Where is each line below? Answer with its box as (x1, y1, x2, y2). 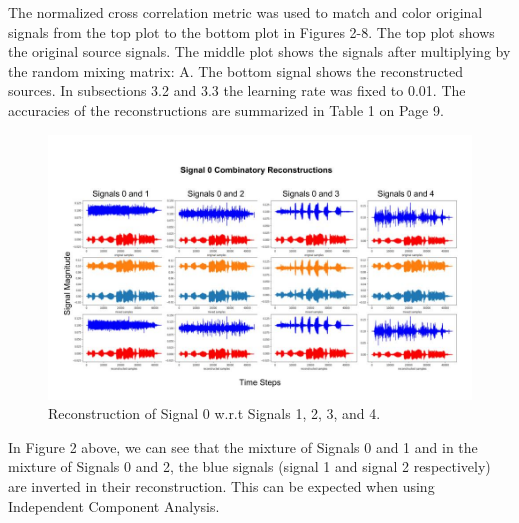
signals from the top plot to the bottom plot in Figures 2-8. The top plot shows (8, 21, 495, 42)
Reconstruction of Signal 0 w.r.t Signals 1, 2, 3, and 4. (48, 403, 381, 424)
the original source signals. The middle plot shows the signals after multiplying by (8, 41, 511, 62)
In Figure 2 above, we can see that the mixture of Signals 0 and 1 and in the (8, 436, 478, 457)
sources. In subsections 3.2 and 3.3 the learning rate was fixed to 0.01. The (8, 80, 466, 101)
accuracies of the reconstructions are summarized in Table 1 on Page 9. (8, 99, 444, 120)
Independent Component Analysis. (8, 495, 220, 516)
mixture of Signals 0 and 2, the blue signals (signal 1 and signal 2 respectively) (8, 456, 491, 477)
